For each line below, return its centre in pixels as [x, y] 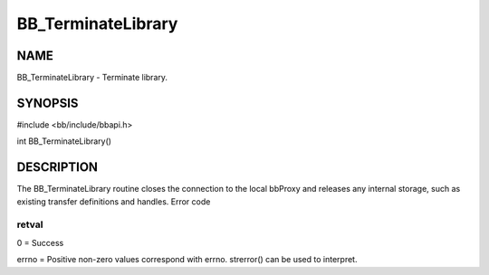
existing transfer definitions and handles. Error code [114, 201]
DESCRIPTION [58, 167]
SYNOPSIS [48, 103]
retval [30, 224]
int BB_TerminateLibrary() [64, 141]
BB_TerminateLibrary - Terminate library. [92, 78]
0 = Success [40, 242]
